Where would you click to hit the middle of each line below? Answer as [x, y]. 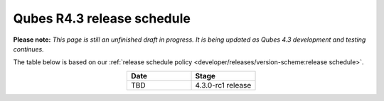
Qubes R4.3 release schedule [102, 18]
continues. [28, 49]
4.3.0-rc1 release [223, 85]
